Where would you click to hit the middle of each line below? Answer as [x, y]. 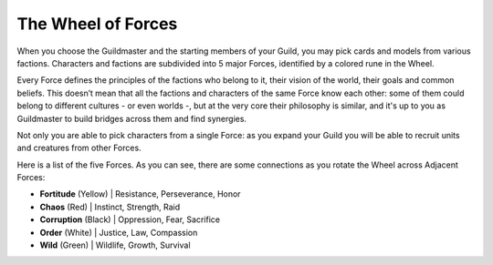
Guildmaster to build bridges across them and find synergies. [131, 118]
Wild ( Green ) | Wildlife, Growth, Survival [115, 245]
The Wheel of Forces [97, 24]
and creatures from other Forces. [79, 148]
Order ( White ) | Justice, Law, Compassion [119, 232]
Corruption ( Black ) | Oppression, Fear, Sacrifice [130, 219]
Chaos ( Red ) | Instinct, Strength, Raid [110, 207]
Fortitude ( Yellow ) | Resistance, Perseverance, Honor [140, 194]
